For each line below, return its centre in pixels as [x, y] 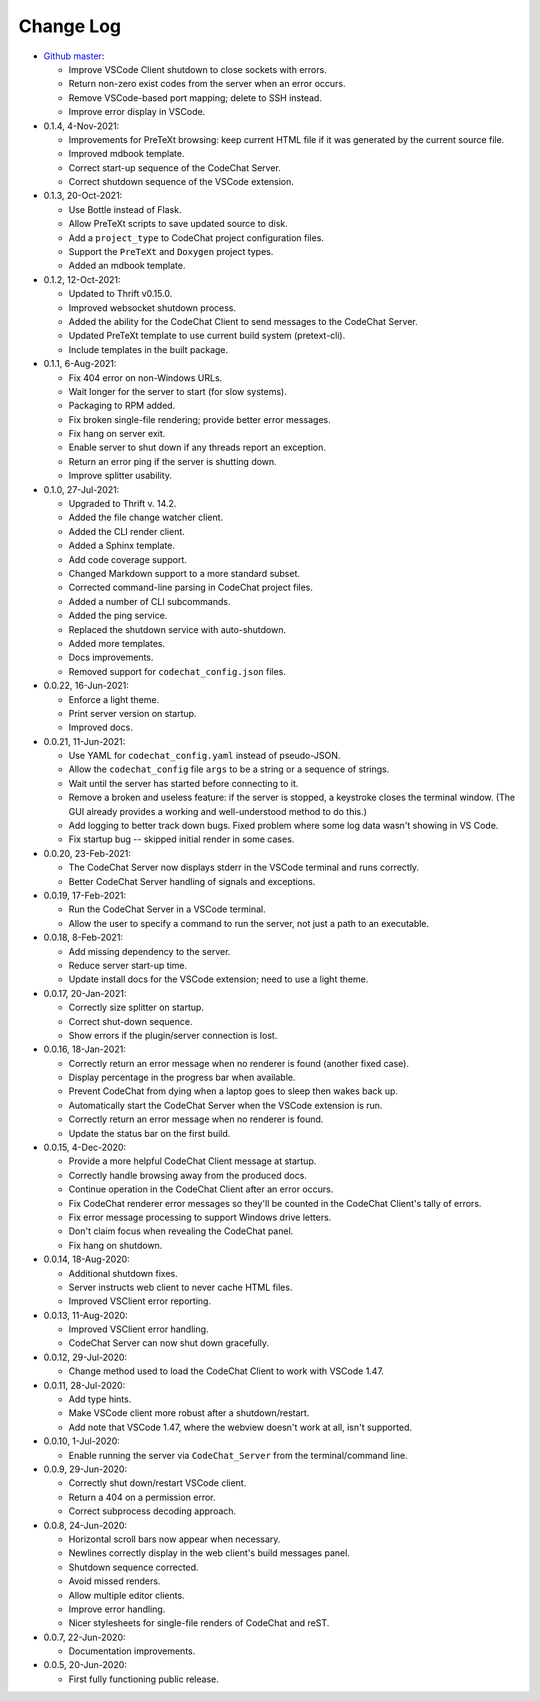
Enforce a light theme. [114, 699]
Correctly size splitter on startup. [136, 1007]
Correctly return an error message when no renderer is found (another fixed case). [239, 1063]
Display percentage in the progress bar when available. [182, 1077]
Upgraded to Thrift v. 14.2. [122, 504]
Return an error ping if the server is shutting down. [172, 461]
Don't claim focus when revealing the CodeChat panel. [181, 1231]
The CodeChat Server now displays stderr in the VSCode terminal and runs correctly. [244, 867]
